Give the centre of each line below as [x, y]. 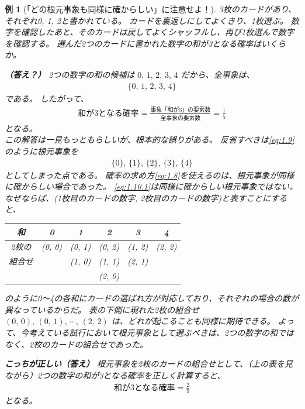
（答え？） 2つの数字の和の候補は [70, 74]
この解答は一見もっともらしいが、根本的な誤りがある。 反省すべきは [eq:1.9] [150, 140]
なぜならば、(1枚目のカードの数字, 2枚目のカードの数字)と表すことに [138, 197]
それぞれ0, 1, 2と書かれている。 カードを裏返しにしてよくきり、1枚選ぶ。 [146, 20]
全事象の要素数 [181, 118]
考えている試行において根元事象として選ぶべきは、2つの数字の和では [161, 332]
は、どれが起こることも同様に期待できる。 [193, 321]
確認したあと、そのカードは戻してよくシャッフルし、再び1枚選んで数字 [157, 32]
